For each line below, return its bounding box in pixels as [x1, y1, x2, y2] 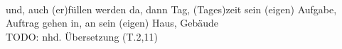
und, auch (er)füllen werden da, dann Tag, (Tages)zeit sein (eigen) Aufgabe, [6, 1, 337, 16]
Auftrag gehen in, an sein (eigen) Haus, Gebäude [6, 15, 219, 30]
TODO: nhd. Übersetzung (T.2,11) [6, 29, 158, 43]
